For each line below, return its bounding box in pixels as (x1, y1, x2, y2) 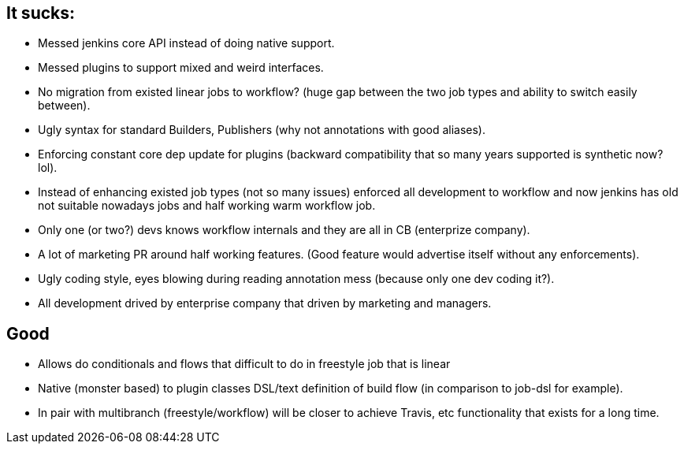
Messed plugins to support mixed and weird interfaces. (38, 61, 324, 75)
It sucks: (6, 3, 76, 23)
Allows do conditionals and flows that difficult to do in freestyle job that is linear (38, 357, 451, 371)
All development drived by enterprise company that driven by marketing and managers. (38, 296, 492, 311)
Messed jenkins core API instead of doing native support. (38, 36, 335, 50)
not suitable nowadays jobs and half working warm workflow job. (38, 199, 376, 213)
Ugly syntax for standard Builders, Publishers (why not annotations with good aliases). (38, 123, 486, 137)
